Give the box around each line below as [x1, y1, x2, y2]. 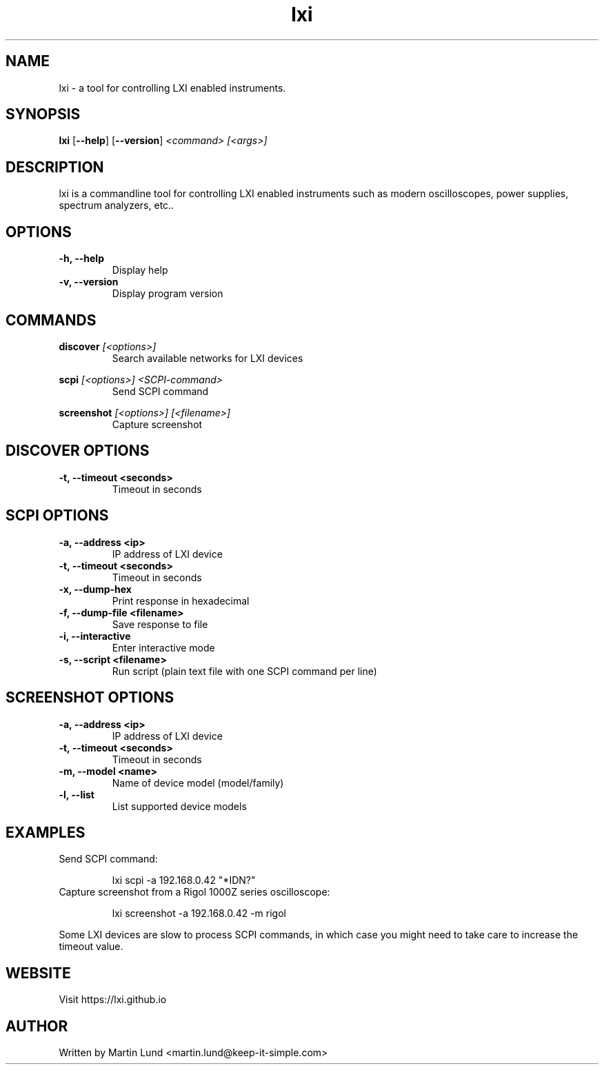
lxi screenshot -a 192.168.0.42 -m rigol [112, 907, 286, 920]
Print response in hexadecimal [112, 594, 250, 607]
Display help [112, 264, 168, 276]
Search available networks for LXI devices [112, 352, 303, 364]
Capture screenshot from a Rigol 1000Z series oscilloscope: [59, 886, 330, 898]
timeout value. [59, 940, 123, 953]
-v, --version [59, 276, 119, 288]
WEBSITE [6, 964, 71, 982]
